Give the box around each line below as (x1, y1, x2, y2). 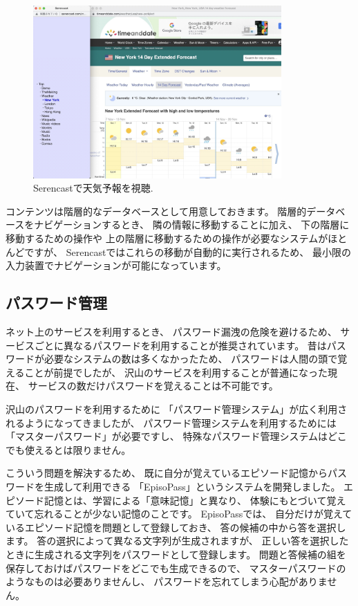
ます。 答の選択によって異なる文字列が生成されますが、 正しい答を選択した (6, 533, 349, 548)
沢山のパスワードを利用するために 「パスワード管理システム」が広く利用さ (6, 401, 348, 416)
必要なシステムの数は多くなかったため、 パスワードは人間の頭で (44, 351, 338, 366)
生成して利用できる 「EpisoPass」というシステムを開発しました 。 (44, 479, 341, 493)
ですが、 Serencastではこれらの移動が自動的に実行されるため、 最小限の (24, 244, 352, 259)
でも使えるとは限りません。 (6, 442, 131, 457)
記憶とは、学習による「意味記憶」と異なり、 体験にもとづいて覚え (44, 493, 346, 507)
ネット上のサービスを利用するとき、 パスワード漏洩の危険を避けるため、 (6, 324, 337, 338)
